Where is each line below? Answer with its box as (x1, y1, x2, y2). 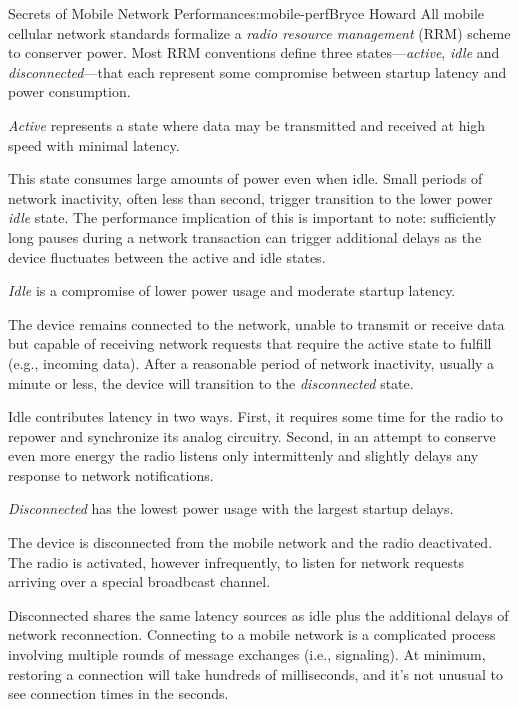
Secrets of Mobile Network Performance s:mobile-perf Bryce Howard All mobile (8, 3, 485, 23)
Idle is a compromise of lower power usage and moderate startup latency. (8, 280, 456, 301)
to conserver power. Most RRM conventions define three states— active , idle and (8, 42, 500, 63)
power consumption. (8, 81, 131, 102)
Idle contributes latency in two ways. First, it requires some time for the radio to (8, 406, 504, 427)
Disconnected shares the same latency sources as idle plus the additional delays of (8, 604, 509, 625)
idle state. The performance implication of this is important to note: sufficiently (8, 207, 497, 228)
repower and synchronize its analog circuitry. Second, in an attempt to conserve (8, 425, 496, 446)
